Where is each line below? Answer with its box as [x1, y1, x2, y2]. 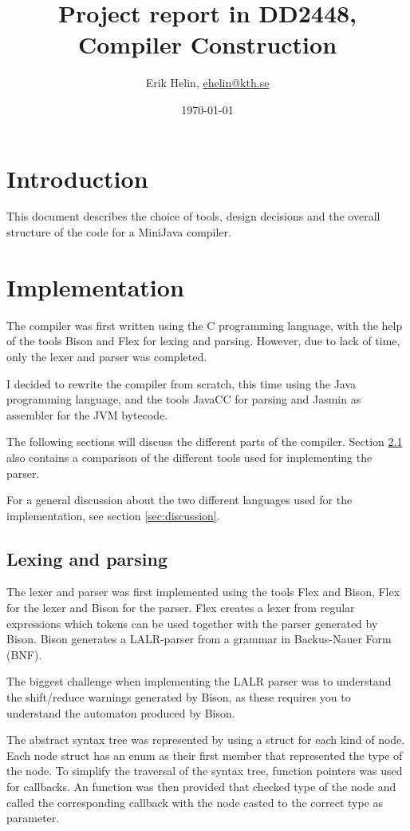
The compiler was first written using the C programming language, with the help [6, 316, 403, 333]
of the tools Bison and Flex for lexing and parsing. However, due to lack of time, [6, 332, 400, 349]
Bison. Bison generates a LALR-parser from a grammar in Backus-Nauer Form [6, 630, 392, 647]
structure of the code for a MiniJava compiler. [6, 224, 231, 241]
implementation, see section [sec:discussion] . [6, 507, 220, 523]
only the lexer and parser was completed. [6, 348, 207, 364]
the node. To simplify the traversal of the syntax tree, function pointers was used [6, 762, 403, 779]
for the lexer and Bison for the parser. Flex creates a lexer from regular [6, 599, 355, 616]
